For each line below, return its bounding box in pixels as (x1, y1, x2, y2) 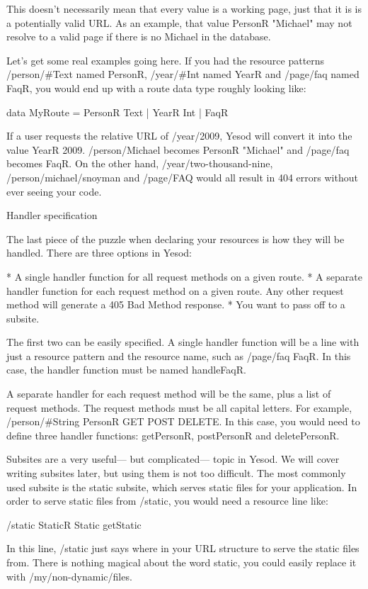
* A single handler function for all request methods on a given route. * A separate (6, 269, 362, 284)
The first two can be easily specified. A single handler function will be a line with (6, 335, 360, 349)
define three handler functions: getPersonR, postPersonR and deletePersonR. (6, 427, 340, 442)
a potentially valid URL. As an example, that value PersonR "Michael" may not (6, 15, 352, 30)
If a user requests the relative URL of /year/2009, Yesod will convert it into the (6, 128, 352, 143)
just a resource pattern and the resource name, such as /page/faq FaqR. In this (6, 348, 351, 363)
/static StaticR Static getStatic (6, 517, 142, 532)
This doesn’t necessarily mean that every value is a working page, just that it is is (6, 1, 362, 16)
